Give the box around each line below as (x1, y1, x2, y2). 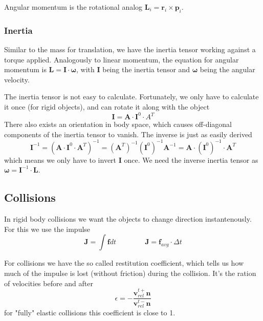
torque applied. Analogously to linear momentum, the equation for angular (4, 54, 239, 65)
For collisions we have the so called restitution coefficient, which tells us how (4, 258, 244, 268)
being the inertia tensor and (102, 64, 190, 75)
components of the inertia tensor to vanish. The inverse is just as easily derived (4, 129, 252, 139)
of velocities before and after (4, 277, 93, 288)
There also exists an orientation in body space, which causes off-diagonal (4, 119, 232, 130)
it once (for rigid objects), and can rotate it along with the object (4, 101, 210, 112)
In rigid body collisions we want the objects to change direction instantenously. (4, 213, 252, 224)
